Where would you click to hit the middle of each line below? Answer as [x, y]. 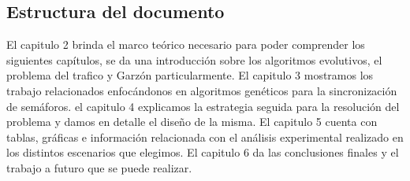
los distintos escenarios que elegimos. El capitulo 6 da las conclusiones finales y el [203, 152]
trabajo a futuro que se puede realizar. [99, 167]
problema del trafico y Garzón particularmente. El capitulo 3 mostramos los [190, 75]
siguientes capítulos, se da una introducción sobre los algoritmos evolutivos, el [194, 59]
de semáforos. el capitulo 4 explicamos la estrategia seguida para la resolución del [203, 106]
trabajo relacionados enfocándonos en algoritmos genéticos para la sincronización [202, 90]
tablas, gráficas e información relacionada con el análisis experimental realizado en [205, 137]
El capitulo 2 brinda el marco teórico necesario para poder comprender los [186, 44]
